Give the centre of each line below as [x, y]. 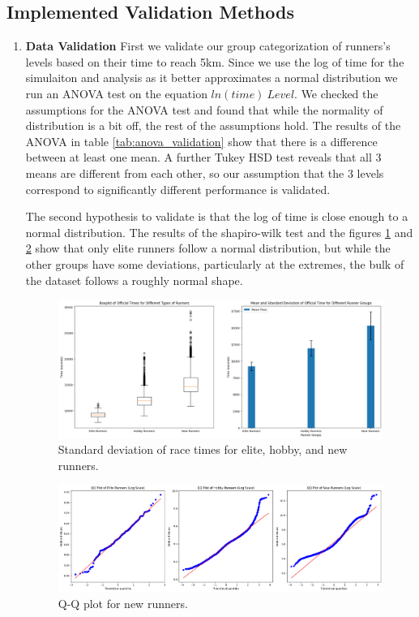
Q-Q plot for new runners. [123, 603]
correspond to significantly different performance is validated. [178, 189]
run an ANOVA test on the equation [116, 93]
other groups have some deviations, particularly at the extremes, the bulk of [215, 263]
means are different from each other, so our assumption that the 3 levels [205, 173]
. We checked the [336, 93]
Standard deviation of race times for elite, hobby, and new [203, 449]
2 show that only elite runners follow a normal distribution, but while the [208, 248]
